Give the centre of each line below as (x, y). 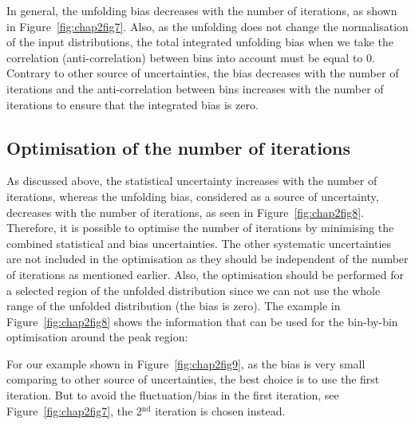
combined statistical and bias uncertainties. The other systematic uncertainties (199, 243)
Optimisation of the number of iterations (178, 147)
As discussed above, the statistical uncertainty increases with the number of (192, 181)
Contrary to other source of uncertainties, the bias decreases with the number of (203, 73)
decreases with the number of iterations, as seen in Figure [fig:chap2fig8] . (185, 212)
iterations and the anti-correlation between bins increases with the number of (195, 88)
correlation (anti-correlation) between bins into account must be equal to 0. (191, 57)
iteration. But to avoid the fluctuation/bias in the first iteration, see (173, 395)
